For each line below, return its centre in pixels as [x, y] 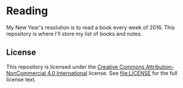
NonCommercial [26, 73]
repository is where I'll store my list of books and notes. [74, 33]
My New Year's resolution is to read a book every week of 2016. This [90, 27]
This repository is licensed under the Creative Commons [75, 67]
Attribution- [160, 67]
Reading [27, 11]
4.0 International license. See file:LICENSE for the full [112, 73]
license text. [21, 79]
